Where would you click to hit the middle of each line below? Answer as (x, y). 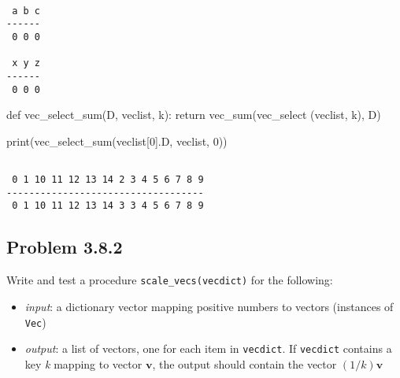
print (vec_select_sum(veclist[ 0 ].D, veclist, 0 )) (117, 141)
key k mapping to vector (83, 363)
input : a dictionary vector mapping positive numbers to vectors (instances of (209, 306)
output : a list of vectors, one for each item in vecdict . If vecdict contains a (208, 348)
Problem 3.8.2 (65, 247)
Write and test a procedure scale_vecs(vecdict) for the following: (170, 280)
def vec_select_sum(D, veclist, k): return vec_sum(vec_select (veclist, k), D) (194, 115)
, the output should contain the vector (244, 363)
